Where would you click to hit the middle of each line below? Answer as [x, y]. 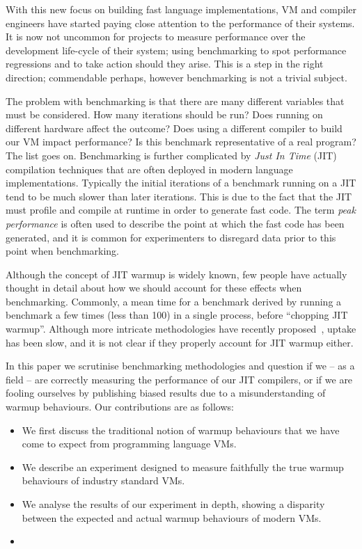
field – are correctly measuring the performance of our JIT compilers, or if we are [179, 379]
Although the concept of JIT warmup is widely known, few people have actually [176, 274]
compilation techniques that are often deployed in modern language [149, 169]
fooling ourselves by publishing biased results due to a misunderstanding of [166, 393]
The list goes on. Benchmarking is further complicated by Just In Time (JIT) [171, 155]
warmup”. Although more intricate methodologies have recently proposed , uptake [181, 329]
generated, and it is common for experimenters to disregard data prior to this [171, 237]
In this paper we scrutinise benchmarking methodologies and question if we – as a [180, 366]
